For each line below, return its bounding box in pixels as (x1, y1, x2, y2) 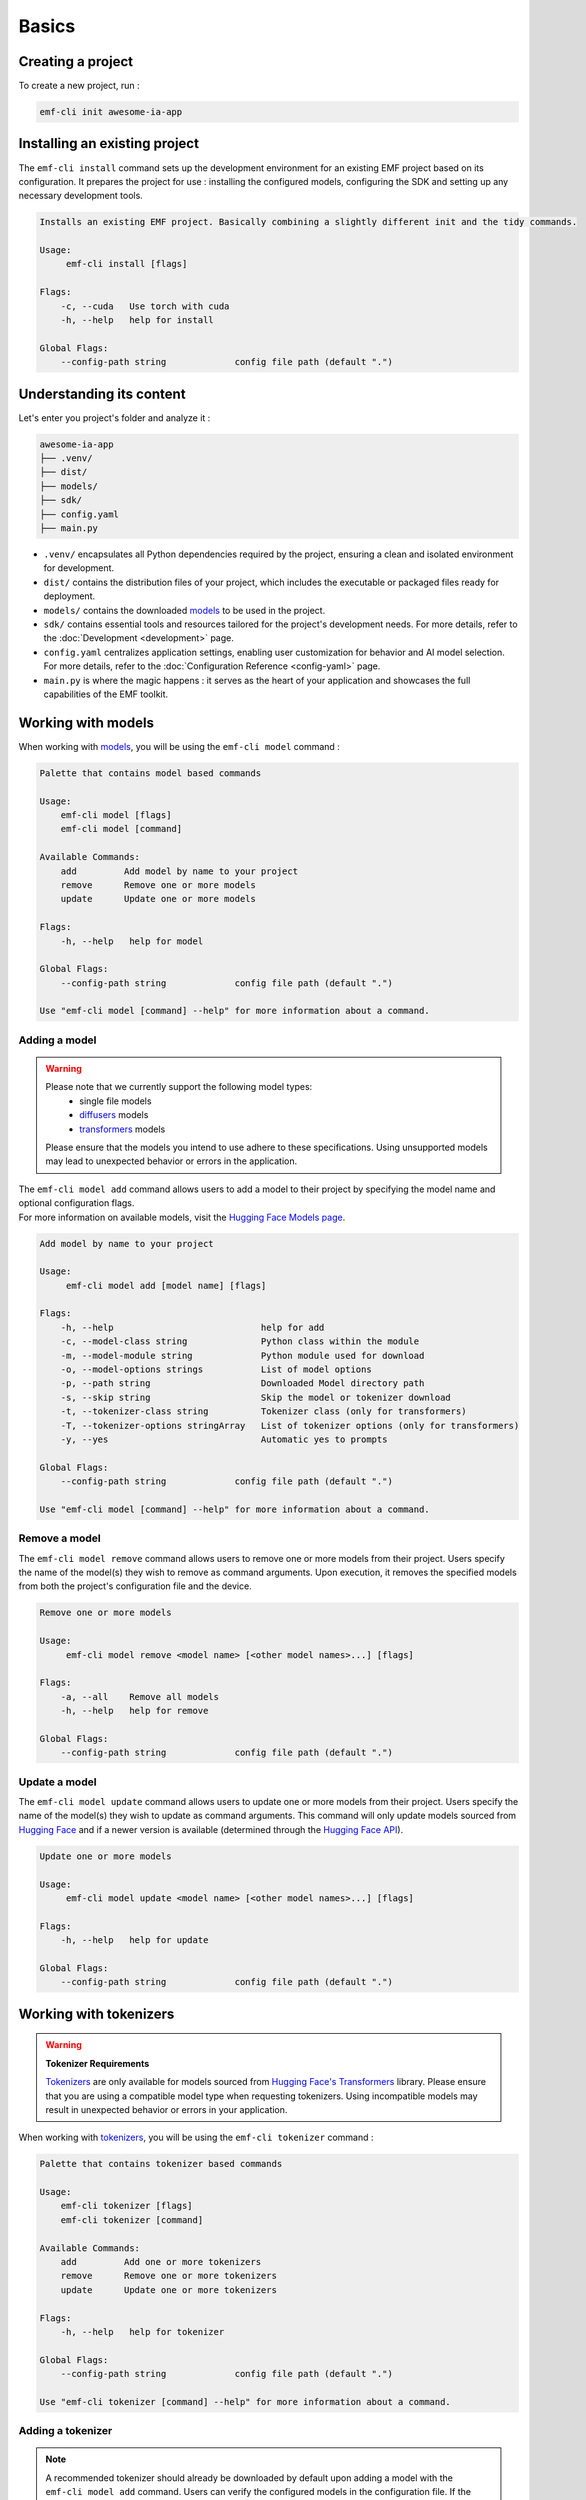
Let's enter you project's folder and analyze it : (18, 411, 211, 424)
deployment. (43, 590, 95, 602)
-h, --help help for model (60, 935, 204, 947)
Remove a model (18, 1531, 101, 1545)
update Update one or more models (60, 893, 257, 905)
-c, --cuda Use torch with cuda (60, 300, 230, 312)
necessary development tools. (18, 190, 144, 202)
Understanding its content (18, 385, 186, 402)
